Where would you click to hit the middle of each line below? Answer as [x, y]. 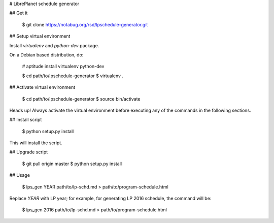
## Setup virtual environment [40, 36]
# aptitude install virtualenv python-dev [63, 67]
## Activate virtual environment [42, 87]
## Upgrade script [29, 152]
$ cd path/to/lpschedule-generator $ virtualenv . [73, 76]
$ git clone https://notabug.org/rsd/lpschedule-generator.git [85, 24]
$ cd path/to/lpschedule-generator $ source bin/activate [81, 99]
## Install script [26, 120]
